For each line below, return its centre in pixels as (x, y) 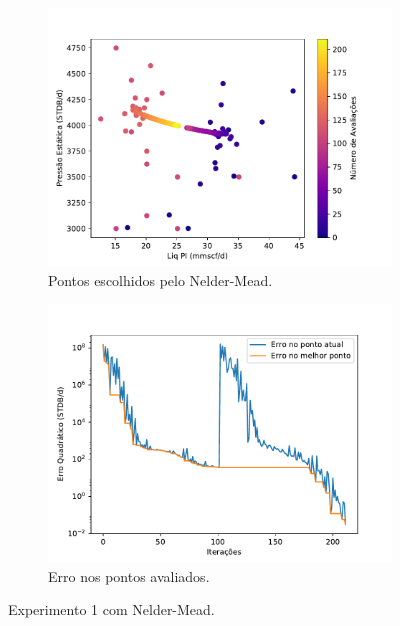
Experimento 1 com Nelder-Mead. (111, 609)
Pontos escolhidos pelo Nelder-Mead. (160, 279)
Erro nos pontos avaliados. (129, 575)
